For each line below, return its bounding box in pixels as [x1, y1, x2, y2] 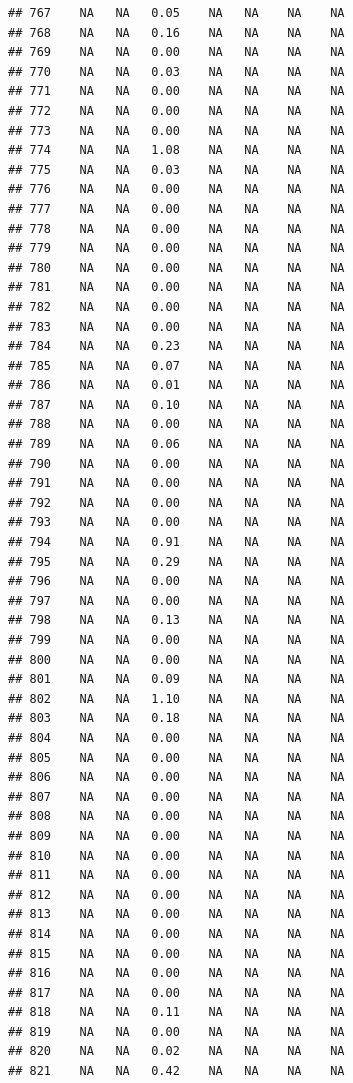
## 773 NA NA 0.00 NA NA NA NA [8, 123, 345, 138]
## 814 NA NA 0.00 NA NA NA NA [8, 926, 345, 941]
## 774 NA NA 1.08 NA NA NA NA [8, 143, 345, 158]
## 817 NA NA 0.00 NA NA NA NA [8, 985, 345, 1000]
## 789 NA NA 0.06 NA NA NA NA [8, 437, 345, 452]
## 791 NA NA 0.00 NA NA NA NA [8, 476, 345, 491]
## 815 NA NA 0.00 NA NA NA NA [8, 946, 345, 961]
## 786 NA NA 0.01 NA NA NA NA [8, 378, 345, 393]
